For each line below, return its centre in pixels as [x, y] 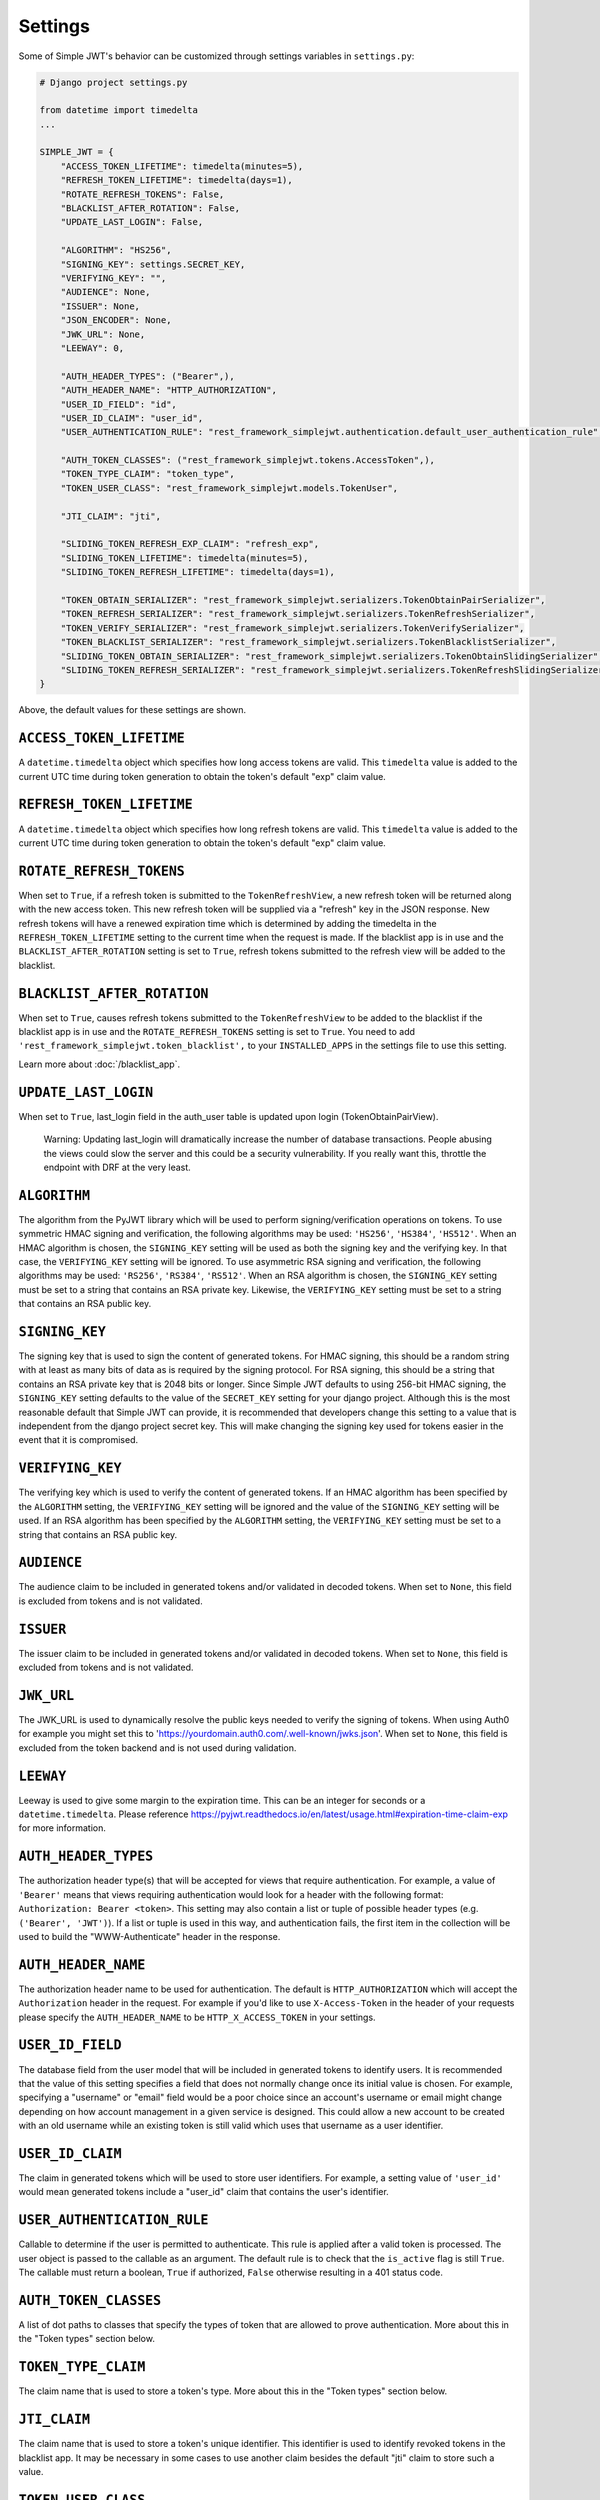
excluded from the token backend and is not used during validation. [157, 1747]
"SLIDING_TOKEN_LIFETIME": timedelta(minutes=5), [184, 558]
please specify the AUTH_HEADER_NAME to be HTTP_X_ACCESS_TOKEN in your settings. [197, 2017]
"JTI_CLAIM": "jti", [111, 516]
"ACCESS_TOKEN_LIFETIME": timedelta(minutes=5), [182, 166]
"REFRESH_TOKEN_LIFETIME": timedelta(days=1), [177, 180]
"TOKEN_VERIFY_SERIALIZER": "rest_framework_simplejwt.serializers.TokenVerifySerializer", [292, 628]
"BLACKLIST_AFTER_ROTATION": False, [150, 208]
